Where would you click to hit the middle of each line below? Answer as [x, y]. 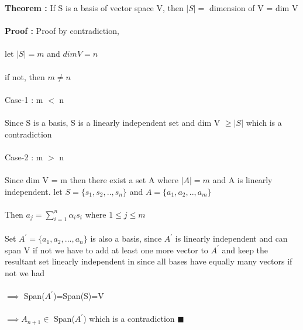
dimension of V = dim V [254, 8]
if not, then [25, 76]
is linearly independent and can [231, 238]
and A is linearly [242, 179]
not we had [25, 272]
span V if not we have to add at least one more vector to [106, 250]
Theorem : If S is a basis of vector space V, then [94, 8]
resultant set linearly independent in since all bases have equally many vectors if [149, 261]
